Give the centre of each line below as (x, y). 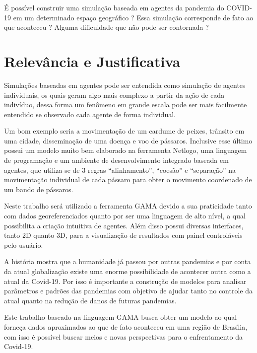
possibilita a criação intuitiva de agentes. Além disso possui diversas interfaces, (124, 225)
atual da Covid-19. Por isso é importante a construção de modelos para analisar (125, 281)
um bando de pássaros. (39, 189)
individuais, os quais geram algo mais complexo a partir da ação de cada (114, 95)
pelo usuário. (24, 245)
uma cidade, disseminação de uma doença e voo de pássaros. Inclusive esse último (128, 140)
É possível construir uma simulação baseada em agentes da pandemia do (114, 7)
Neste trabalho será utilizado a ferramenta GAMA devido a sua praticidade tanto (128, 206)
